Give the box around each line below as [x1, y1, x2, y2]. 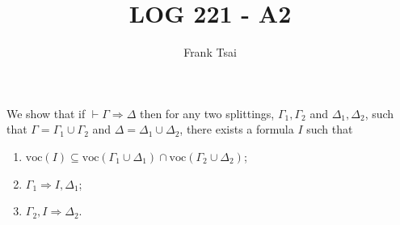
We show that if [6, 104, 86, 121]
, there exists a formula [179, 121, 294, 138]
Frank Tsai [183, 44, 237, 61]
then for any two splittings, [139, 104, 275, 121]
